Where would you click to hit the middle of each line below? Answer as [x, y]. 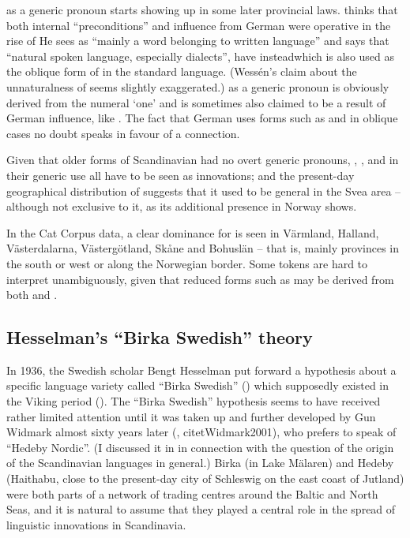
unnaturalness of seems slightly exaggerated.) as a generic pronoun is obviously [198, 86]
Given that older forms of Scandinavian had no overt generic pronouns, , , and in [203, 160]
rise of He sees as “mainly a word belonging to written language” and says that [198, 41]
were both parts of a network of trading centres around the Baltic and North [192, 493]
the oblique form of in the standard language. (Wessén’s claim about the [182, 71]
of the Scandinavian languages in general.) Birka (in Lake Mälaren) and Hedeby [200, 463]
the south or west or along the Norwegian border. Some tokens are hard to [187, 263]
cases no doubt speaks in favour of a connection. [123, 133]
